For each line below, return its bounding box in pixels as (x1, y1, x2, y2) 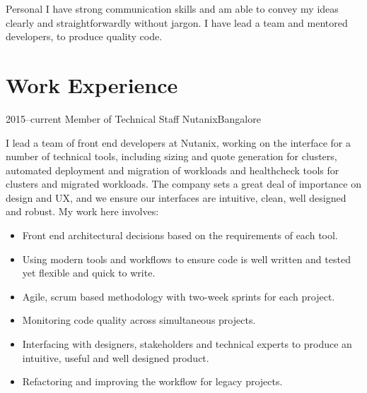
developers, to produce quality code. (6, 29, 163, 44)
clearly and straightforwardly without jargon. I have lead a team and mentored (6, 15, 348, 30)
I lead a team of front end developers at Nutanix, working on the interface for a (6, 135, 351, 150)
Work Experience (6, 70, 178, 99)
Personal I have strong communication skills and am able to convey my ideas (6, 1, 339, 16)
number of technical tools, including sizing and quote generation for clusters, (6, 149, 337, 164)
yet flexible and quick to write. (22, 265, 156, 280)
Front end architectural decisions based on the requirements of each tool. (22, 228, 338, 243)
